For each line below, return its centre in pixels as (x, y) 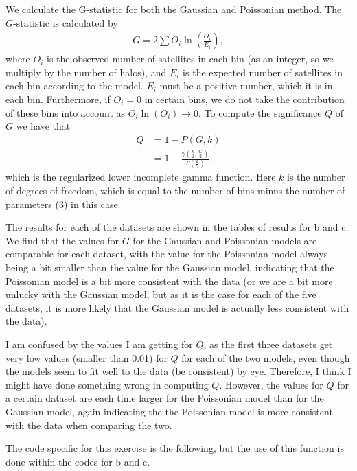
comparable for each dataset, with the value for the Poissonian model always (167, 254)
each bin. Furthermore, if (58, 99)
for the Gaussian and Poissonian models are (225, 240)
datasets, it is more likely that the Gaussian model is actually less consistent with (177, 307)
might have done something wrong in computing (107, 384)
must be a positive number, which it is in (246, 85)
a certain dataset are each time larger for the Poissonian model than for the (165, 398)
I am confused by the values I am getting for (99, 344)
